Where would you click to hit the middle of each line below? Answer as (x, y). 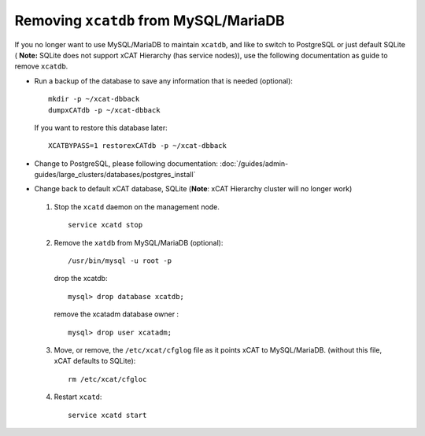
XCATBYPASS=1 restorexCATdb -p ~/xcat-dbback (138, 146)
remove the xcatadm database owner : (116, 314)
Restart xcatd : (78, 397)
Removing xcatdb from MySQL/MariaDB (150, 20)
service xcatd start (107, 415)
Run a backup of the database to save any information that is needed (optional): (163, 81)
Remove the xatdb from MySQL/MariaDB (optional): (139, 242)
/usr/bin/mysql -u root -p (120, 261)
